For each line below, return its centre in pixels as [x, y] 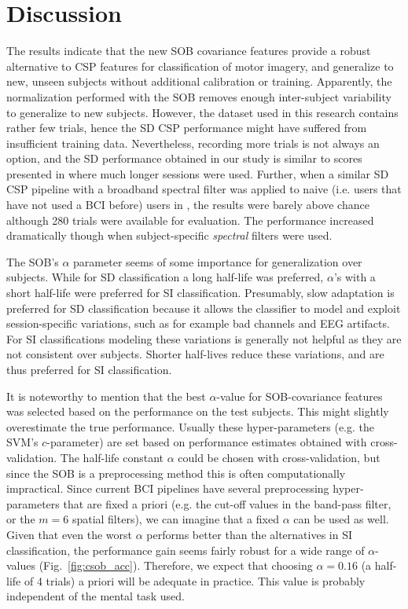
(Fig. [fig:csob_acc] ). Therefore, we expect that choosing [176, 565]
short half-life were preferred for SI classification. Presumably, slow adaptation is [200, 293]
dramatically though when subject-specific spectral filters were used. [169, 235]
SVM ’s [22, 442]
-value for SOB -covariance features [300, 396]
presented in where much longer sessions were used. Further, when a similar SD [198, 173]
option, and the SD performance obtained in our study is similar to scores [184, 158]
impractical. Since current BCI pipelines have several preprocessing [168, 488]
